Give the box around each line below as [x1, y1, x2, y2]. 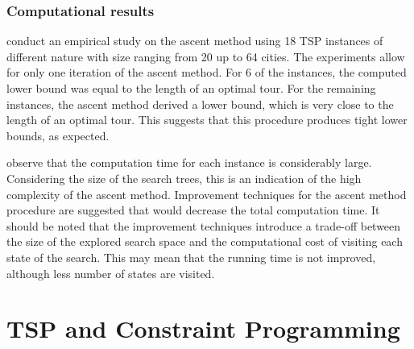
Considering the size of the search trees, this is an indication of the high [6, 169, 362, 186]
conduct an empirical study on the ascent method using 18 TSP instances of [6, 32, 383, 49]
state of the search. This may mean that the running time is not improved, [6, 248, 376, 265]
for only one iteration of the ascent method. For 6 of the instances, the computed [6, 64, 407, 81]
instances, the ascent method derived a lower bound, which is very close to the [6, 95, 394, 112]
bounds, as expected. [6, 127, 110, 143]
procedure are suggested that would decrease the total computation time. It [6, 202, 380, 218]
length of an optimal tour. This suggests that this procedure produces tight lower [6, 111, 408, 128]
